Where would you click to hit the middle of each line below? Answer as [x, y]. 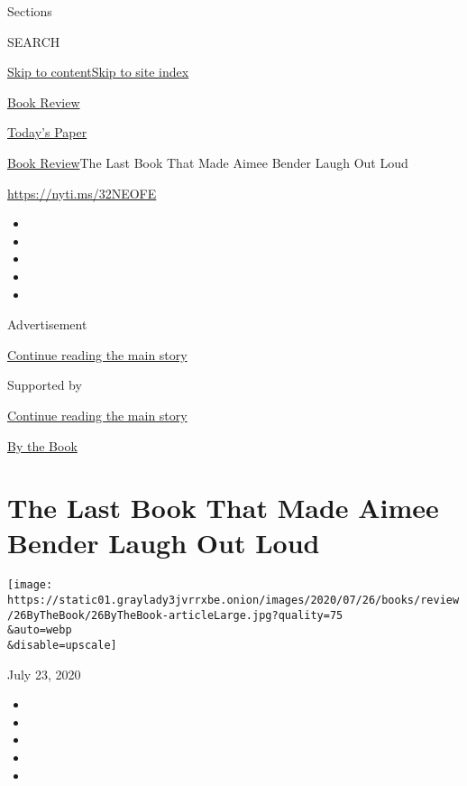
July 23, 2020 [44, 674]
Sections [30, 11]
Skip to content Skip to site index [98, 72]
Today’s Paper [47, 132]
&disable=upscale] [62, 646]
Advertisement [47, 324]
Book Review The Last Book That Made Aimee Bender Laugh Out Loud [208, 162]
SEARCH [34, 41]
